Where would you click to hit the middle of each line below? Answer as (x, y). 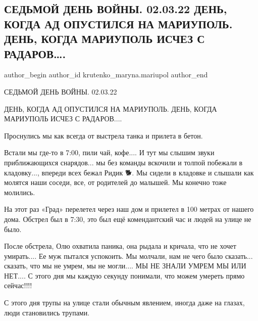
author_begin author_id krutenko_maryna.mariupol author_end (106, 75)
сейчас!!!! (18, 285)
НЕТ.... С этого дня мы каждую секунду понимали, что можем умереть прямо (124, 275)
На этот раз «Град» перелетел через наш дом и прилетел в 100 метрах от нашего (129, 209)
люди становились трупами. (47, 312)
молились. (20, 192)
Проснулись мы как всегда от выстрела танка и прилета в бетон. (104, 135)
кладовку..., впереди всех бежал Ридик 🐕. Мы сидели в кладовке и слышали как (129, 172)
